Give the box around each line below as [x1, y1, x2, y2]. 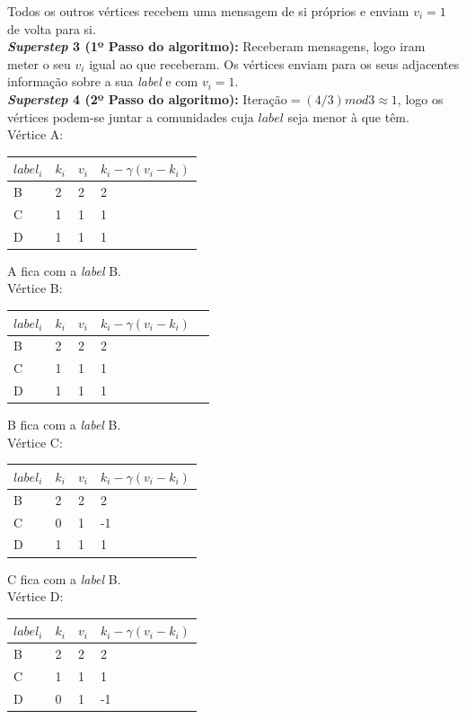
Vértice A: [7, 125, 64, 144]
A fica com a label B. [7, 261, 121, 280]
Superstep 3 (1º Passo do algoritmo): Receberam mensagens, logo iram [7, 37, 426, 56]
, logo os [397, 89, 444, 108]
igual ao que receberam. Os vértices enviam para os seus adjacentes [89, 54, 460, 73]
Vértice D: [7, 587, 64, 606]
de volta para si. [7, 19, 96, 38]
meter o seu [7, 54, 71, 73]
